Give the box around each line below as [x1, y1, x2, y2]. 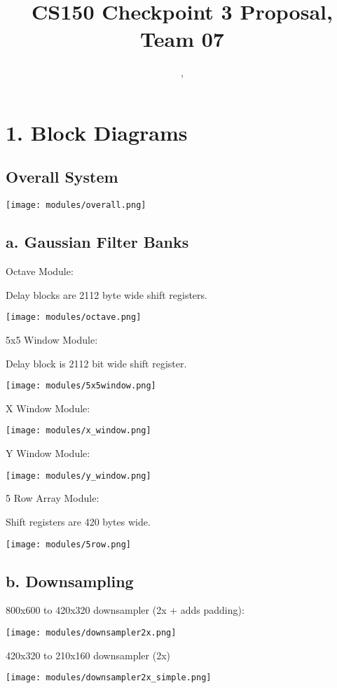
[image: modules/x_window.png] [6, 426, 151, 436]
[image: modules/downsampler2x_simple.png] [6, 673, 212, 683]
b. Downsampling [6, 570, 134, 591]
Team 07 [140, 24, 224, 53]
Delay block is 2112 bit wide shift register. [6, 356, 187, 370]
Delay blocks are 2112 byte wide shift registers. [6, 287, 207, 302]
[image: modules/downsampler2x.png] [6, 627, 177, 638]
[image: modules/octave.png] [6, 312, 142, 323]
